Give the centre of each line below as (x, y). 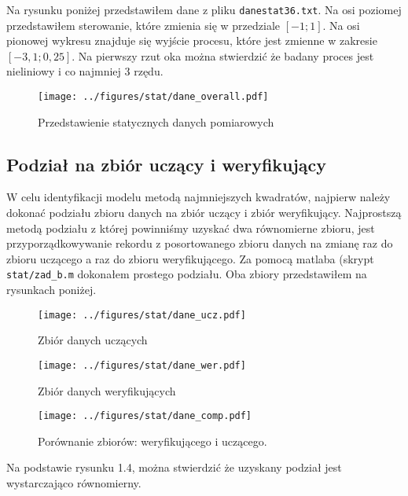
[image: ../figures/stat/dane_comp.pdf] (145, 416)
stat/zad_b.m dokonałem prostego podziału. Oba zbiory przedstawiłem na (187, 274)
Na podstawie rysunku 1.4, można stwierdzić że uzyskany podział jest (174, 467)
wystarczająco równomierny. (74, 483)
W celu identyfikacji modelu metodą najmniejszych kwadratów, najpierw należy (198, 197)
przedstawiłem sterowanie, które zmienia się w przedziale (143, 25)
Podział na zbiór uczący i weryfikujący (167, 164)
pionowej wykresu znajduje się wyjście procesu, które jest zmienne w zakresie (192, 40)
